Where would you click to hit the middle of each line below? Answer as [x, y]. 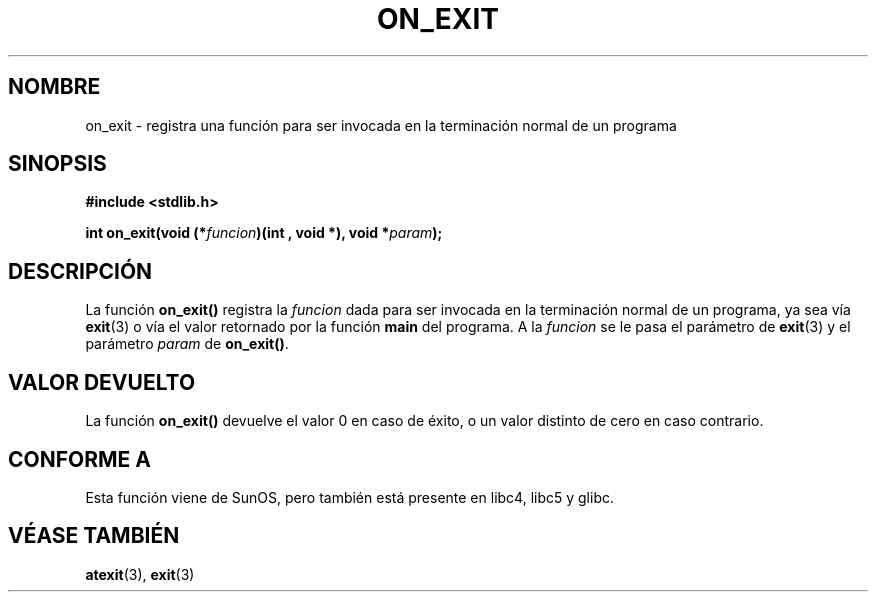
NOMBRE [54, 87]
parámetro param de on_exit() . [187, 344]
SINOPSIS [57, 164]
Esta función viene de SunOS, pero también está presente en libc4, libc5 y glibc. [350, 497]
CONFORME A [79, 459]
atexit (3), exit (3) [140, 574]
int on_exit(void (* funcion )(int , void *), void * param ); [264, 233]
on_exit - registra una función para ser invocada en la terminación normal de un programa [381, 125]
